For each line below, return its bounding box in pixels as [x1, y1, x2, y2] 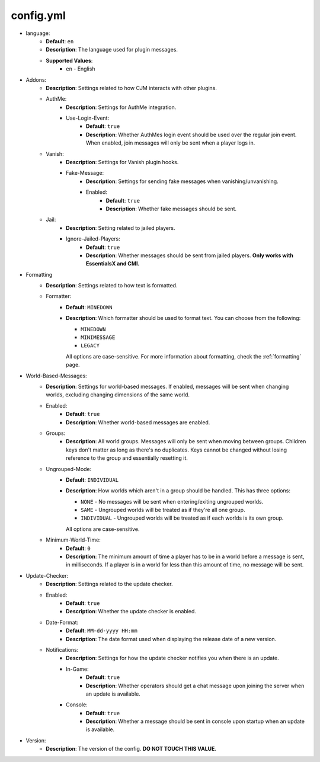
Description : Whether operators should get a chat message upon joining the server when [86, 682, 305, 689]
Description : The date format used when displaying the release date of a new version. [66, 635, 277, 642]
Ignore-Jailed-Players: [66, 235, 121, 242]
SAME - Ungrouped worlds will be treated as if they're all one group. [81, 507, 245, 514]
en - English [66, 65, 95, 72]
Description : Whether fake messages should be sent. [105, 205, 237, 212]
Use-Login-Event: [66, 114, 110, 121]
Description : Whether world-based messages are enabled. [66, 418, 210, 426]
